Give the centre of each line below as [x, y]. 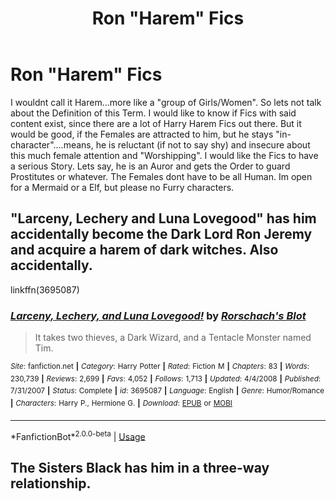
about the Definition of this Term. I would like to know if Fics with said [153, 113]
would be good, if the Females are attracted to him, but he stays [142, 134]
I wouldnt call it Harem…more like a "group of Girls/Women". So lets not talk [166, 102]
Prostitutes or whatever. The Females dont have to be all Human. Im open [161, 176]
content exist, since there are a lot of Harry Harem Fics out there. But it [156, 123]
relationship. [51, 483]
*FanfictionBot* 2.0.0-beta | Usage [78, 435]
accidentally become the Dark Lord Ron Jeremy [161, 234]
